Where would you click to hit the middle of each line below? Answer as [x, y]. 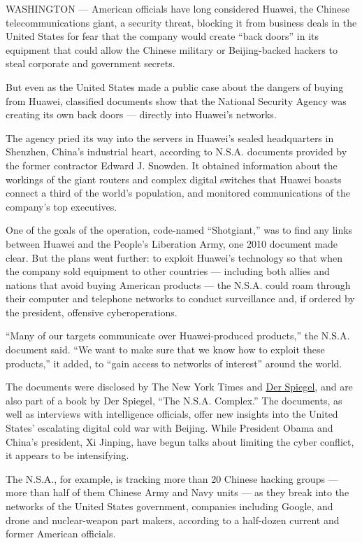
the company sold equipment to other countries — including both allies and [168, 271]
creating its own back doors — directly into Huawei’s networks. [141, 114]
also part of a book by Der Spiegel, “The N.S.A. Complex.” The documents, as [174, 400]
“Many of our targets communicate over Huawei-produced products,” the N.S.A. [178, 336]
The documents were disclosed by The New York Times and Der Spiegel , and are [179, 387]
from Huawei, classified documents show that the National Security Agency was [176, 100]
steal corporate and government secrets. [90, 63]
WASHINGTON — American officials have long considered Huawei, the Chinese [178, 8]
